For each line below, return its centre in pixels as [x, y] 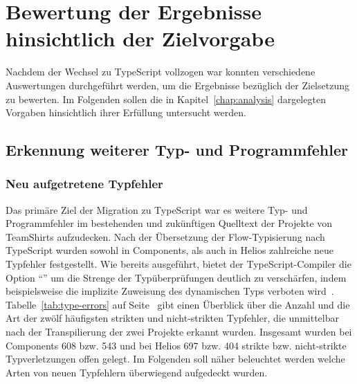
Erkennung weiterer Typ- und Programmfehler [177, 150]
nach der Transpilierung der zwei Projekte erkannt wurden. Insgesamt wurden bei [179, 332]
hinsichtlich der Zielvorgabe [140, 38]
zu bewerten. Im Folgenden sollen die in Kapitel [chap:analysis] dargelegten [166, 99]
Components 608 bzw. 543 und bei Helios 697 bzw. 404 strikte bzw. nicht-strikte [176, 345]
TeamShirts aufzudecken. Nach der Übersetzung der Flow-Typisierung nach [165, 236]
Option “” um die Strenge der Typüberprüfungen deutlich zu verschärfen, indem [176, 277]
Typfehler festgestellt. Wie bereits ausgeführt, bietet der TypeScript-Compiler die [178, 264]
